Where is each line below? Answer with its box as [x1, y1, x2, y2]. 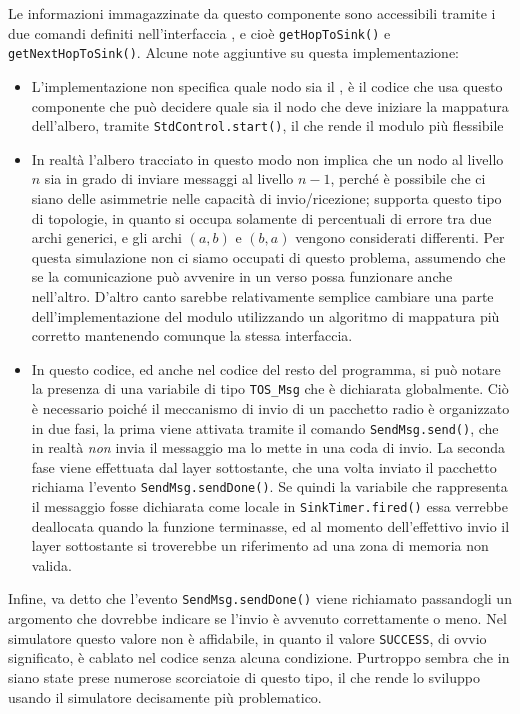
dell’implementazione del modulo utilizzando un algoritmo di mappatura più [31, 305, 500, 326]
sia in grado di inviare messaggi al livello [44, 168, 294, 189]
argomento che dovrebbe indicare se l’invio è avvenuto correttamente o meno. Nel [8, 608, 507, 629]
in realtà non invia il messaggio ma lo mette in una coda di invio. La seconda [31, 437, 506, 458]
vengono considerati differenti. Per [295, 227, 505, 248]
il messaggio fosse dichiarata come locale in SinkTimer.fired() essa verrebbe [31, 496, 508, 517]
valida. [31, 554, 72, 575]
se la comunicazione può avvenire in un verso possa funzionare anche [31, 266, 453, 287]
